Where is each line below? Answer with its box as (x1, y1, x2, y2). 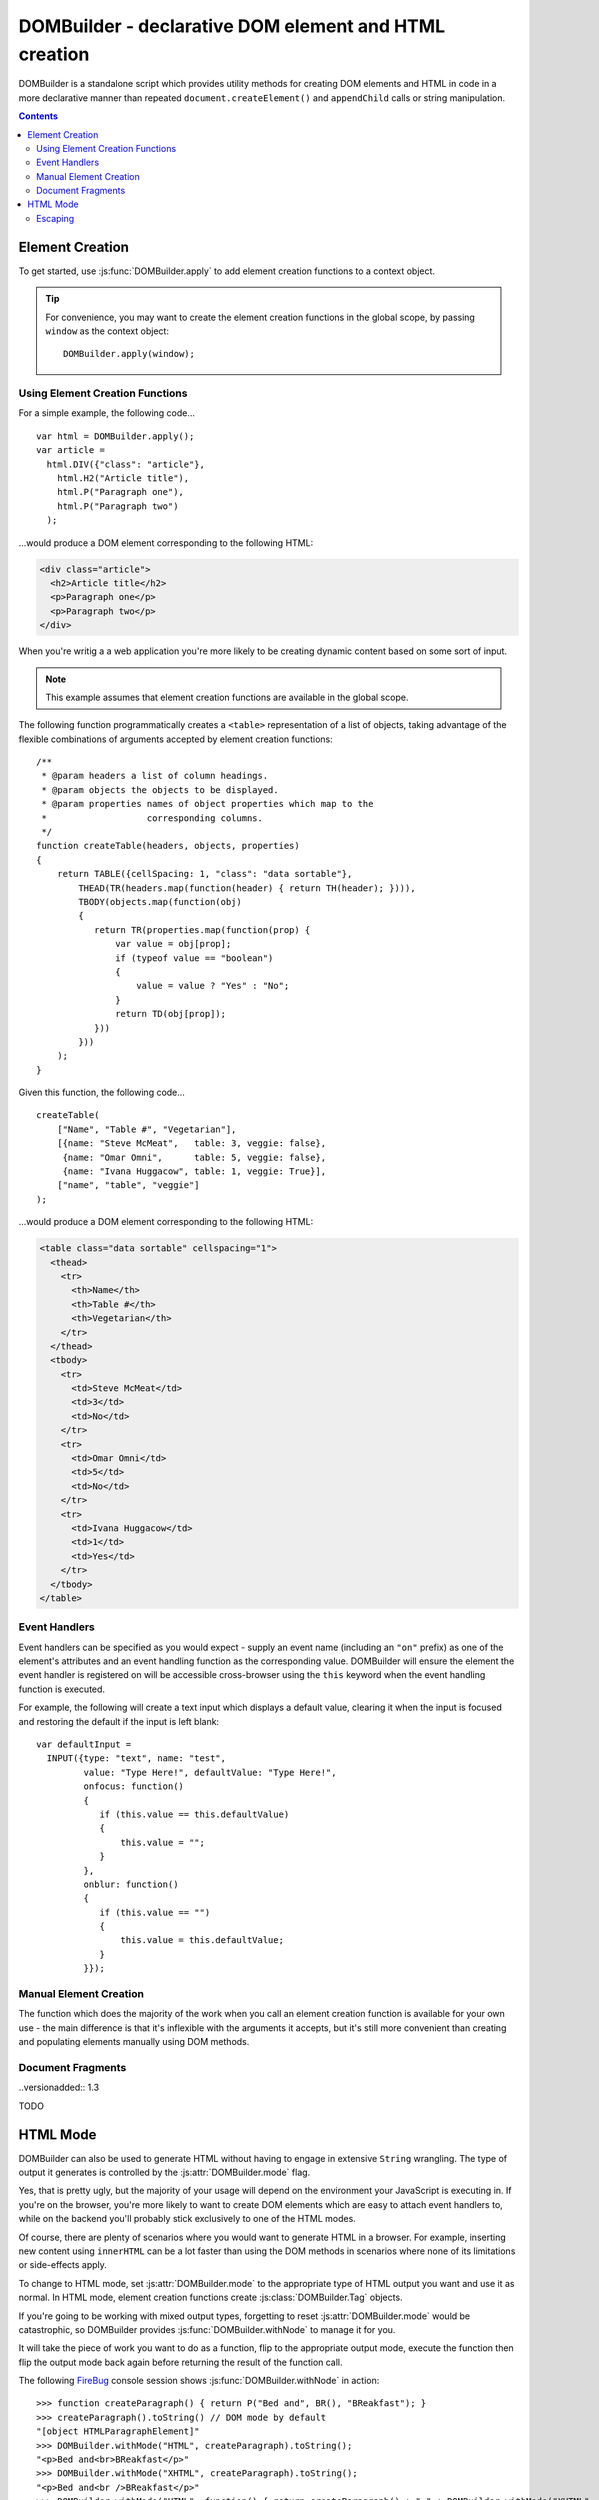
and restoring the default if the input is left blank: (18, 1715, 220, 1727)
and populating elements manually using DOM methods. (18, 2036, 250, 2048)
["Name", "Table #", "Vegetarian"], (56, 1123, 237, 1135)
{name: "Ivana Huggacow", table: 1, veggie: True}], (62, 1166, 327, 1177)
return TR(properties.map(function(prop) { (93, 924, 311, 935)
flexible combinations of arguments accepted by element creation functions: (18, 733, 334, 745)
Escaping (36, 212, 75, 224)
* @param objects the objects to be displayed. (41, 784, 279, 795)
